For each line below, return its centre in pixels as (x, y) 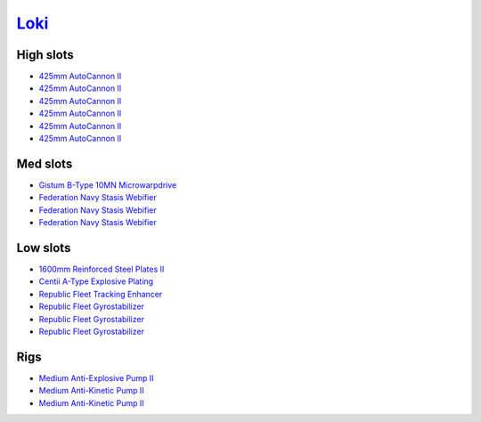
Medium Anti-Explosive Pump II (96, 377)
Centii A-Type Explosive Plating (96, 281)
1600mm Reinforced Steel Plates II (102, 269)
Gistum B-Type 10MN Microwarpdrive (108, 185)
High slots (45, 55)
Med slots (45, 163)
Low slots (44, 248)
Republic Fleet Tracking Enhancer (101, 294)
